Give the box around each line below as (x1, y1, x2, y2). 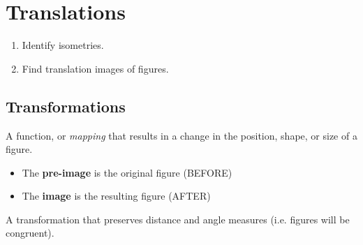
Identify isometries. (22, 38, 104, 52)
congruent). (6, 225, 54, 240)
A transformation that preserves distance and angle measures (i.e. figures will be (6, 211, 350, 226)
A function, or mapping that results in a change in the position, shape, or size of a (6, 128, 357, 142)
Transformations (6, 95, 126, 117)
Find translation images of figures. (22, 61, 169, 75)
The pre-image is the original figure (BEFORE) (22, 165, 232, 179)
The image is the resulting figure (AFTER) (22, 188, 211, 203)
